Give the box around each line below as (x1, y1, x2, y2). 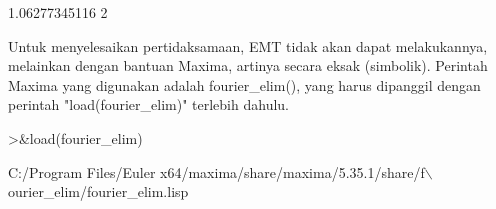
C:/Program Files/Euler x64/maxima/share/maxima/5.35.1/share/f (8, 161, 425, 182)
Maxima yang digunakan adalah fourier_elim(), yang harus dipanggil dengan (8, 74, 481, 95)
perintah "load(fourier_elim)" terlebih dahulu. (8, 94, 289, 115)
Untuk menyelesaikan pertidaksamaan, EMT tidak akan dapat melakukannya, (8, 35, 488, 56)
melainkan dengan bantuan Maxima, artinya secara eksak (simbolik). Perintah (8, 55, 488, 76)
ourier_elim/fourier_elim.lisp (8, 181, 189, 202)
